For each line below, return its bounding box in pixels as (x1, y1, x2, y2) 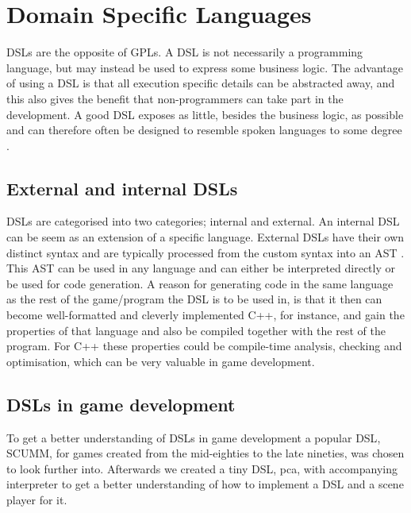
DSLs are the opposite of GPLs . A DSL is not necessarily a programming (6, 44, 363, 60)
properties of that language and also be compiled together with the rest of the (6, 322, 386, 338)
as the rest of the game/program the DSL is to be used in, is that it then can (6, 291, 382, 307)
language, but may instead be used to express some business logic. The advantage (6, 59, 403, 75)
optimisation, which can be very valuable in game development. (6, 353, 315, 369)
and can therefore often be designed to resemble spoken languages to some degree (6, 121, 402, 138)
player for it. (6, 492, 67, 507)
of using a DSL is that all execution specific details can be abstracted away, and (6, 75, 395, 91)
